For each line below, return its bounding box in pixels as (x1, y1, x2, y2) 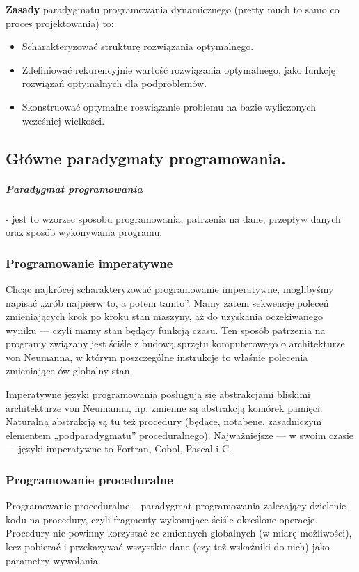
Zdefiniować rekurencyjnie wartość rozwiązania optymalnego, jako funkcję (22, 62, 335, 77)
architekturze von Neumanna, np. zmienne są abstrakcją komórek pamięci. (6, 400, 323, 415)
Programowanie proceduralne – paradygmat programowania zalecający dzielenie (6, 498, 346, 513)
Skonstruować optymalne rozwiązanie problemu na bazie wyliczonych (22, 99, 316, 113)
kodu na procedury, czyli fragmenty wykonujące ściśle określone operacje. (6, 511, 318, 526)
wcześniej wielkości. (22, 113, 105, 127)
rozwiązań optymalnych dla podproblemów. (22, 76, 207, 90)
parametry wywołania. (6, 553, 101, 567)
